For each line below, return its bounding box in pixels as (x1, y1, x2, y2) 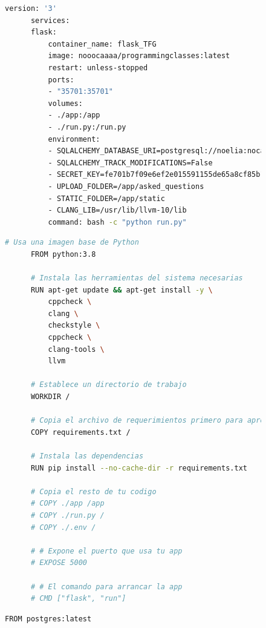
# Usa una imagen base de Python (5, 238, 139, 247)
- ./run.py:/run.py (48, 122, 126, 131)
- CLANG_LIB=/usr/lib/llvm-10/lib (48, 206, 187, 215)
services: (30, 16, 70, 25)
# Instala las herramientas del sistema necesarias (30, 274, 243, 283)
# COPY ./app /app (30, 499, 105, 508)
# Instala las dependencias (30, 451, 144, 460)
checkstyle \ (48, 321, 100, 330)
